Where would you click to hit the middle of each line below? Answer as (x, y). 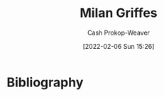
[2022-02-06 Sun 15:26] (119, 46)
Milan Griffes (119, 13)
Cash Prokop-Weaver (119, 33)
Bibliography (45, 82)
